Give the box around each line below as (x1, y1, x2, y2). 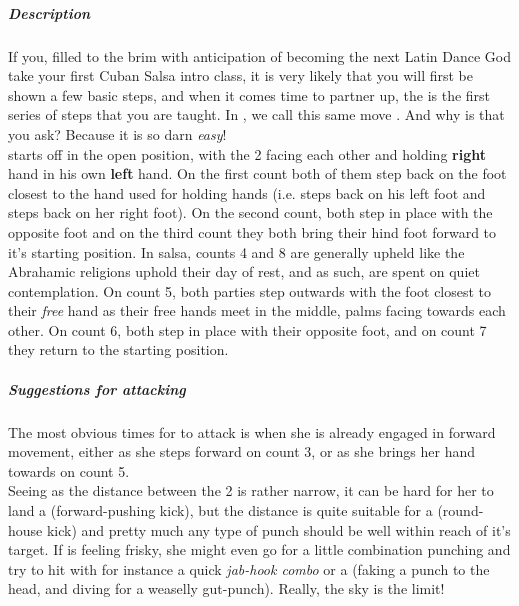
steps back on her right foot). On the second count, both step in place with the (8, 202, 493, 223)
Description (8, 2, 91, 23)
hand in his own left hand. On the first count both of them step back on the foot (8, 163, 507, 184)
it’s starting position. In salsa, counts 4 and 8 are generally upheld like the (8, 241, 465, 262)
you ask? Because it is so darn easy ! (8, 123, 227, 144)
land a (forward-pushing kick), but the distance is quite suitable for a (8, 500, 433, 520)
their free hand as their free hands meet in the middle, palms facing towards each (8, 300, 506, 321)
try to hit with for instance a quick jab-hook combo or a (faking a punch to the (8, 558, 490, 579)
